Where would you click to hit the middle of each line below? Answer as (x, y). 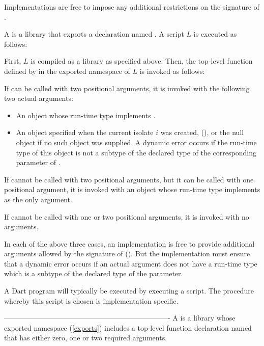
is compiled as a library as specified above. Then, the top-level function (142, 61)
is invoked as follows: (172, 71)
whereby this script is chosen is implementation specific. (91, 300)
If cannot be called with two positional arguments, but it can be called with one (129, 179)
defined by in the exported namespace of (67, 71)
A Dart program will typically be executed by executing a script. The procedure (129, 291)
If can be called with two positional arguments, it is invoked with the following (127, 88)
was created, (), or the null (202, 132)
